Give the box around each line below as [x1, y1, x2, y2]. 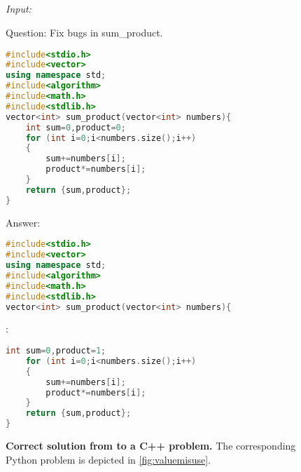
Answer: [6, 215, 41, 229]
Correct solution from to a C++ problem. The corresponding [6, 438, 296, 453]
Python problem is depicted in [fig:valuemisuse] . [6, 452, 211, 466]
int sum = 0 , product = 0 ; [25, 122, 126, 133]
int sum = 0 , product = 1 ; [6, 346, 106, 356]
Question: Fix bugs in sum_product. [6, 25, 163, 39]
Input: [6, 1, 31, 16]
